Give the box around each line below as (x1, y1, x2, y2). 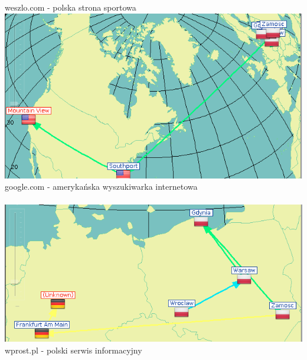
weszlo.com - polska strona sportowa (5, 1, 136, 13)
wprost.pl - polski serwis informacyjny (5, 343, 142, 356)
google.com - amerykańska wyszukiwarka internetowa (5, 180, 198, 193)
